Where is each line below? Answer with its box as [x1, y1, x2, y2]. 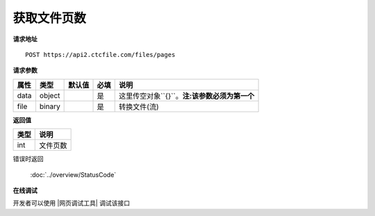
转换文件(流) [119, 101, 159, 111]
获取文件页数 [12, 10, 87, 26]
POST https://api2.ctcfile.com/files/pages [25, 51, 176, 58]
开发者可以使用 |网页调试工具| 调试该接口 [12, 199, 131, 208]
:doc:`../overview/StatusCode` [30, 170, 117, 178]
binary [39, 101, 60, 111]
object [39, 90, 60, 100]
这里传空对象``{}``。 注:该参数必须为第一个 [119, 91, 255, 101]
